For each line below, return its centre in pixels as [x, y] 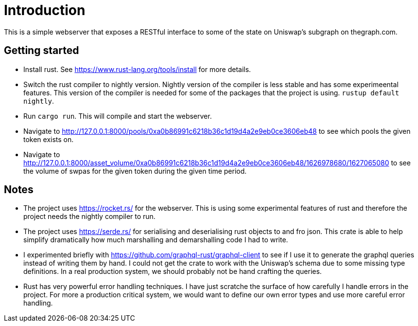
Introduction [45, 10]
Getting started [42, 51]
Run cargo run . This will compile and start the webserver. [118, 116]
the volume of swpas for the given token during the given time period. [135, 171]
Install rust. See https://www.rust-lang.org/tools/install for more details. [137, 69]
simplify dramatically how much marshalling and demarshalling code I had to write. [156, 240]
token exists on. [49, 139]
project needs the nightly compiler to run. [89, 217]
